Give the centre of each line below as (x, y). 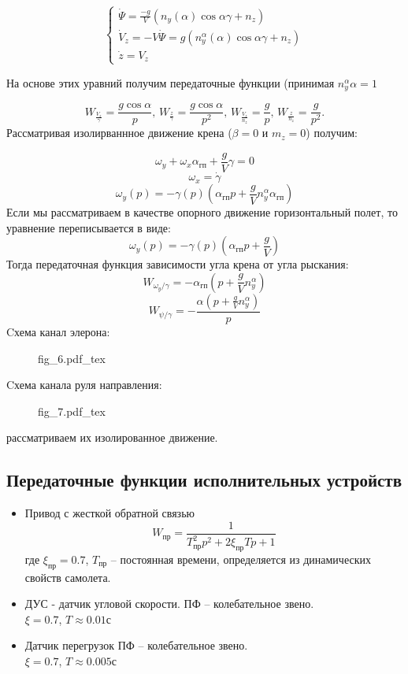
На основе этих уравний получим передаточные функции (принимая (171, 82)
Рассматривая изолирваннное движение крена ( (119, 133)
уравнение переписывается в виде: (89, 227)
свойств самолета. (68, 577)
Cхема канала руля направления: (84, 385)
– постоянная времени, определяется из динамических (241, 559)
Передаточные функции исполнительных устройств (204, 480)
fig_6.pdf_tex (72, 358)
